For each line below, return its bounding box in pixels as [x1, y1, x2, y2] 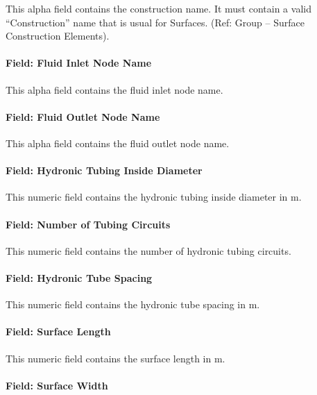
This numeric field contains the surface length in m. [6, 351, 225, 365]
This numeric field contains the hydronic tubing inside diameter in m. [6, 190, 302, 204]
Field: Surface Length [6, 324, 111, 339]
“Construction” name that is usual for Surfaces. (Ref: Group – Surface [6, 15, 305, 29]
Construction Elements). [6, 28, 110, 43]
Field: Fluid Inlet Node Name [6, 56, 152, 70]
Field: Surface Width [6, 378, 108, 392]
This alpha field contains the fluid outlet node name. [6, 135, 230, 150]
